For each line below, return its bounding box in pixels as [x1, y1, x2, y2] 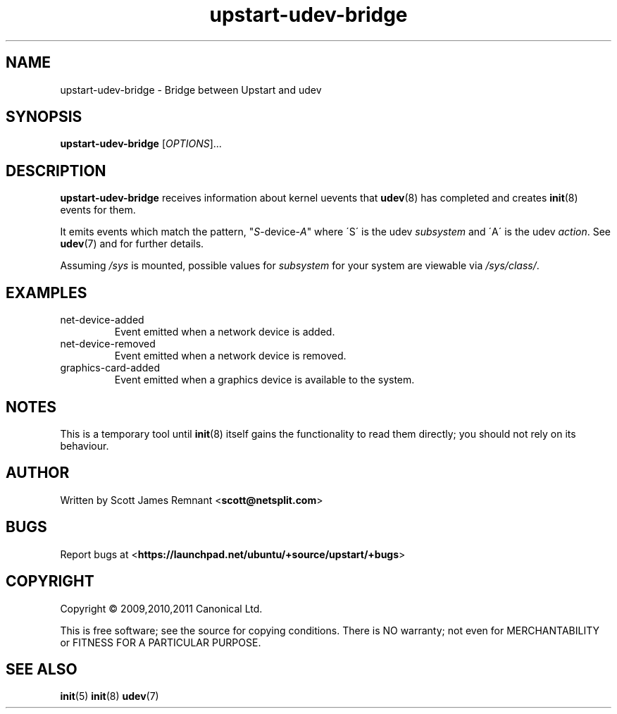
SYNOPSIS [6, 108, 82, 126]
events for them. [60, 204, 136, 216]
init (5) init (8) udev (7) [60, 690, 159, 703]
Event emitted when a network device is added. [114, 326, 335, 338]
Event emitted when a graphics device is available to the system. [114, 374, 415, 386]
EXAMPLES [6, 283, 87, 302]
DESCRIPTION [6, 161, 106, 180]
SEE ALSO [6, 660, 77, 678]
